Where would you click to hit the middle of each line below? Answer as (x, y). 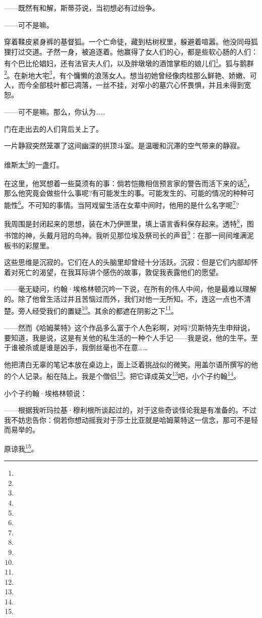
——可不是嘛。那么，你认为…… (55, 112)
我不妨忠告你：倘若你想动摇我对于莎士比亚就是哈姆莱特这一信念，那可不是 (127, 419)
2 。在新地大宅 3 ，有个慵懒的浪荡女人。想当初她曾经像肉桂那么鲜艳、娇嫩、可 (130, 74)
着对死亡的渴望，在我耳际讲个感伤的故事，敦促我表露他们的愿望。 (113, 272)
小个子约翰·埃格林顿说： (46, 393)
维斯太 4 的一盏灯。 (34, 163)
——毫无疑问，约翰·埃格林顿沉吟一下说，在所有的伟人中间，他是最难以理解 (130, 289)
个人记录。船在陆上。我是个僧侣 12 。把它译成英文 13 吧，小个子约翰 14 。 (126, 375)
